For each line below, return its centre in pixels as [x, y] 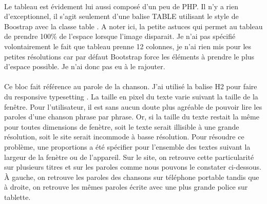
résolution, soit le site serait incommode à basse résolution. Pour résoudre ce [124, 137]
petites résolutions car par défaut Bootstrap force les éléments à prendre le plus [129, 56]
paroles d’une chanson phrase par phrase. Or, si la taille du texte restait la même [132, 117]
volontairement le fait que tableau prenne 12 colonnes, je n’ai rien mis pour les [128, 46]
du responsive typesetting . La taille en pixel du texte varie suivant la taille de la [131, 96]
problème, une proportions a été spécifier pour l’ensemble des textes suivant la [127, 146]
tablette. [17, 197]
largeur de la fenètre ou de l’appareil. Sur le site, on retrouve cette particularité [129, 157]
